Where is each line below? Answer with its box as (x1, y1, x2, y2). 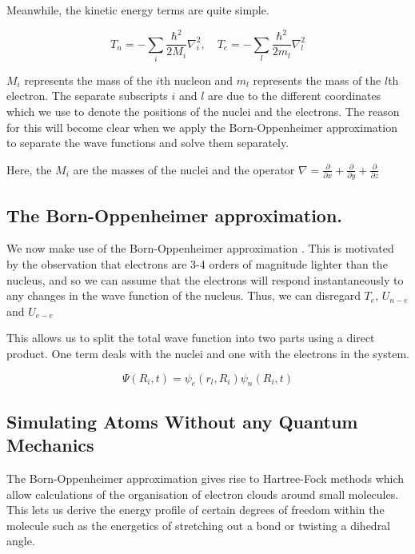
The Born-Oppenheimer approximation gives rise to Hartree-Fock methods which (6, 469, 405, 486)
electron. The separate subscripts (6, 87, 168, 104)
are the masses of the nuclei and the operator (73, 161, 295, 177)
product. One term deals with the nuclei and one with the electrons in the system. (6, 345, 410, 361)
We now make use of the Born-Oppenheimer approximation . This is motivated (6, 240, 394, 257)
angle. (6, 532, 35, 549)
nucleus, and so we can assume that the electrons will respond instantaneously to (6, 271, 404, 288)
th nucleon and (159, 71, 233, 88)
